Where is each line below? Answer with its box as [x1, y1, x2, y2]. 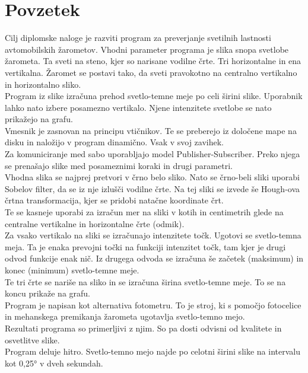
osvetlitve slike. [5, 333, 60, 346]
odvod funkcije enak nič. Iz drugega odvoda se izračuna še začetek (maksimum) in [5, 252, 304, 264]
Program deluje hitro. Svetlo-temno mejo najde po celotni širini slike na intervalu [5, 345, 300, 358]
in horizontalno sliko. [5, 78, 81, 90]
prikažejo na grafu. [5, 113, 73, 125]
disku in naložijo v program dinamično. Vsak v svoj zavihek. [5, 136, 224, 148]
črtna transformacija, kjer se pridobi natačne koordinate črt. [5, 194, 224, 206]
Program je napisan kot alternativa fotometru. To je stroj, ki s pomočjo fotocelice [5, 298, 301, 311]
